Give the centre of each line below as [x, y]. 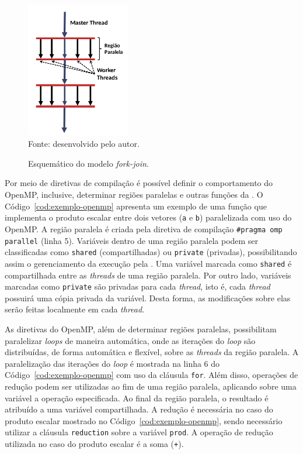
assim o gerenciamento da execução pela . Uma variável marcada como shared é [148, 263]
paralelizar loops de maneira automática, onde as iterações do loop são [130, 340]
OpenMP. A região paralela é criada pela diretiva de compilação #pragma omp [144, 228]
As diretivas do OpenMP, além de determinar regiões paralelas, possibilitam [141, 329]
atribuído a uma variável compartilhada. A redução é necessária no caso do [139, 409]
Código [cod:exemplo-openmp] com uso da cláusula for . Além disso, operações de [151, 375]
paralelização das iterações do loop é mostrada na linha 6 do [112, 363]
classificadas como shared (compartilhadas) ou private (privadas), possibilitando [151, 252]
